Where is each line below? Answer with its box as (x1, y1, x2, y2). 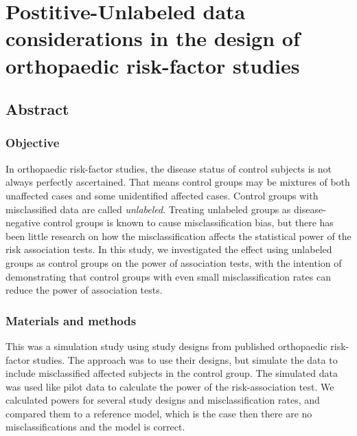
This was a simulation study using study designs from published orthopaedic (5, 338, 327, 353)
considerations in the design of (5, 24, 300, 52)
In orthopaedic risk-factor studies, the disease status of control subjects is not (5, 161, 332, 175)
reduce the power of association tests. (5, 283, 163, 297)
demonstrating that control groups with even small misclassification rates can (5, 269, 331, 283)
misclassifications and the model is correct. (5, 419, 185, 434)
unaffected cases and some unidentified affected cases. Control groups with (5, 188, 319, 202)
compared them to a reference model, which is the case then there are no (5, 406, 312, 420)
